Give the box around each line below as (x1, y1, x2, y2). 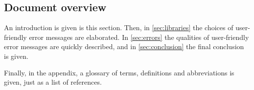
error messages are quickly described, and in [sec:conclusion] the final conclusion (4, 41, 244, 52)
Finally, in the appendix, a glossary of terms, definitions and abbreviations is (4, 67, 234, 77)
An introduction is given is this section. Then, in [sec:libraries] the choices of (4, 22, 233, 33)
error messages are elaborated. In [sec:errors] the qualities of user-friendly (29, 32, 249, 42)
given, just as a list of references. (4, 77, 102, 87)
